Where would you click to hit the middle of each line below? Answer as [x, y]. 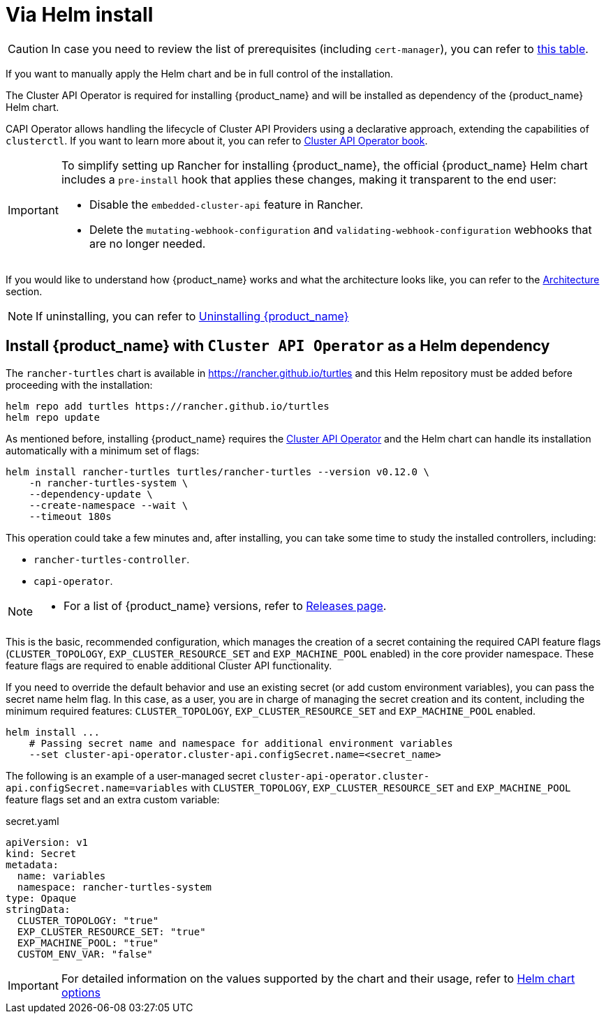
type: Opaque [41, 898]
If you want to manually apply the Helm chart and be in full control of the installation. [200, 73]
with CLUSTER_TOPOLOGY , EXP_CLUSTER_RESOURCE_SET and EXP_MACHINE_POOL [381, 787]
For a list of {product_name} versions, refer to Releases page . [225, 605]
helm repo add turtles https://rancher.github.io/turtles [168, 406]
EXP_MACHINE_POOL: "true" [88, 943]
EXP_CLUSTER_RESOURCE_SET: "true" [111, 931]
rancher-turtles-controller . [112, 559]
